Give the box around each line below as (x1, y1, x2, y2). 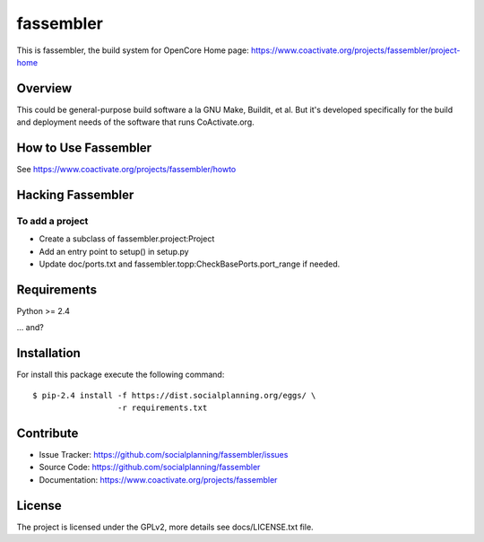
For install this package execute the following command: (16, 369, 225, 380)
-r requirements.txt (117, 403, 208, 413)
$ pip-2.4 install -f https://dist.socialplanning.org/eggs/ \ (32, 390, 316, 400)
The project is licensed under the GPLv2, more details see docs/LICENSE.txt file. (16, 521, 314, 532)
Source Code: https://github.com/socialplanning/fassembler (39, 462, 261, 473)
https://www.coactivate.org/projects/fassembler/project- (251, 45, 461, 56)
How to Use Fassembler (16, 140, 152, 156)
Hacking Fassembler (16, 187, 134, 202)
